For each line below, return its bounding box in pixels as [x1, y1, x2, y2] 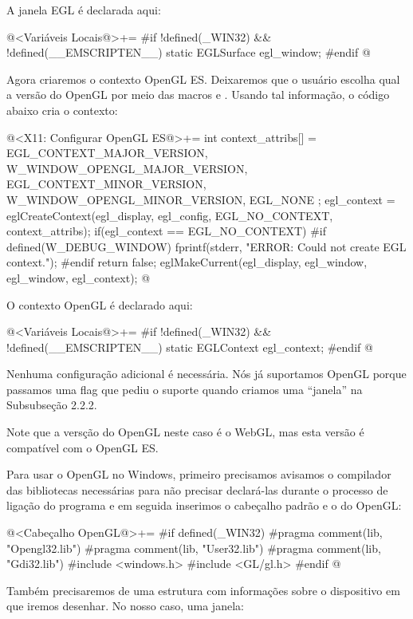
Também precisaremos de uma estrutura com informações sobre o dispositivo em [6, 582, 400, 598]
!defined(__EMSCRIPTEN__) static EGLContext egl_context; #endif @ [6, 338, 373, 355]
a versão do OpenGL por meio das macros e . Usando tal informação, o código [6, 86, 390, 103]
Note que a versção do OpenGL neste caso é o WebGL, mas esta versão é [6, 424, 364, 440]
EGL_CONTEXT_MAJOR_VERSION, [6, 144, 208, 161]
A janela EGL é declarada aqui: [6, 2, 161, 18]
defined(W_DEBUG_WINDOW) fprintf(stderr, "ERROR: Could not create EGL [6, 238, 407, 254]
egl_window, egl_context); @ [6, 269, 151, 286]
